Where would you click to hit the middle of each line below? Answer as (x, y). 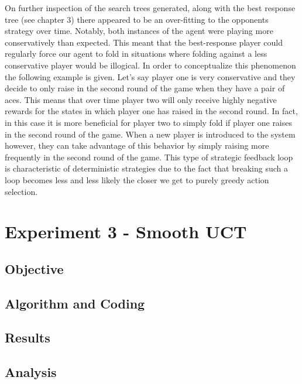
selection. (21, 191)
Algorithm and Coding (75, 303)
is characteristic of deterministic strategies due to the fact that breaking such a (147, 168)
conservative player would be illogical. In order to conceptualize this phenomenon (150, 65)
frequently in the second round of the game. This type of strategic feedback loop (149, 157)
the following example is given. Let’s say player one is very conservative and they (150, 76)
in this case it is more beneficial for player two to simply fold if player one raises (149, 122)
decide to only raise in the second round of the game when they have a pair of (145, 88)
